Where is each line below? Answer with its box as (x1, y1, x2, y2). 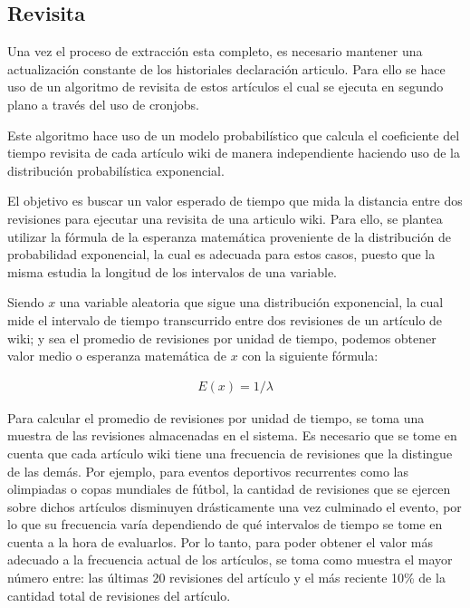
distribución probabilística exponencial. (7, 160, 225, 179)
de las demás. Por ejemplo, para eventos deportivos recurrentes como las (7, 461, 409, 480)
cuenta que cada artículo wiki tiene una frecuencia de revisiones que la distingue (7, 443, 453, 462)
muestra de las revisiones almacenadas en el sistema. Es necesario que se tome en (7, 426, 457, 445)
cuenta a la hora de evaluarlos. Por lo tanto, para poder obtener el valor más (7, 532, 434, 551)
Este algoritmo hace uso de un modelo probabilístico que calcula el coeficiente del (7, 125, 460, 144)
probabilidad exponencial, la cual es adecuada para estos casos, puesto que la (7, 245, 436, 264)
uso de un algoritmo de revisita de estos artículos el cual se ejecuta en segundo (7, 77, 444, 96)
